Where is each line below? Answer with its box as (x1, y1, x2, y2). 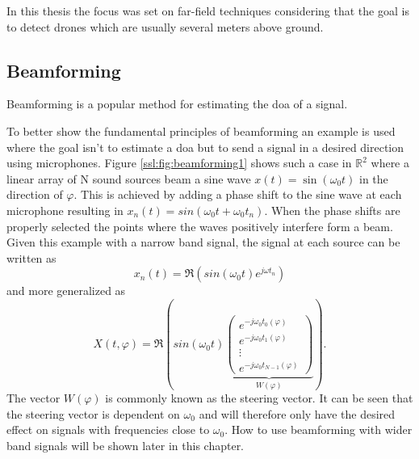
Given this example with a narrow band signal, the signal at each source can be (6, 234, 400, 251)
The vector (6, 390, 61, 406)
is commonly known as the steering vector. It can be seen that (105, 390, 413, 406)
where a (371, 154, 409, 171)
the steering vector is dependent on (6, 405, 180, 422)
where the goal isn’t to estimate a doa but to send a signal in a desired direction (6, 138, 404, 155)
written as (6, 249, 57, 266)
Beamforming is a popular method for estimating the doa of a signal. (6, 95, 348, 112)
